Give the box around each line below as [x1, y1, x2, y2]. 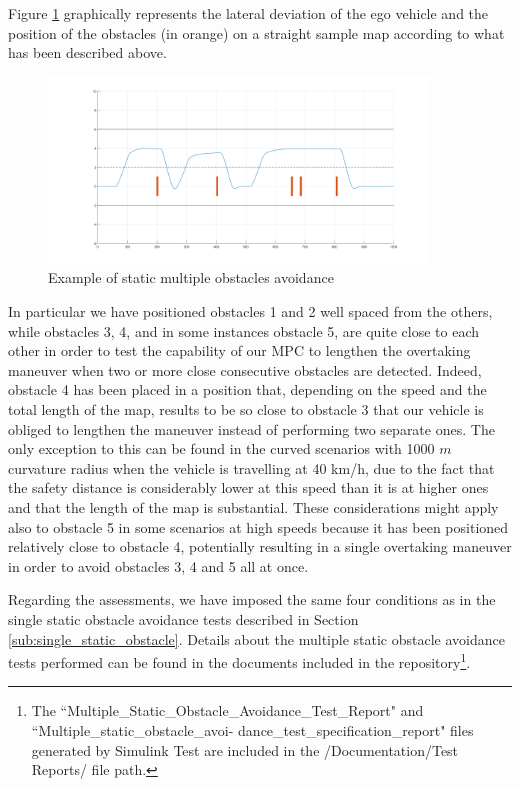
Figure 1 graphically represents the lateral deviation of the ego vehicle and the [8, 3, 489, 23]
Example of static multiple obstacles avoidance [48, 267, 334, 288]
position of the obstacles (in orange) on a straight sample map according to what [8, 22, 505, 43]
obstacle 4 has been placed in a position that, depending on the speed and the [8, 379, 487, 400]
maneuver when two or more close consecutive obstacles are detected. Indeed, [8, 359, 482, 380]
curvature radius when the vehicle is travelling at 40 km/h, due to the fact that [8, 457, 495, 478]
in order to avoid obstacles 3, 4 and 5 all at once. [8, 555, 309, 576]
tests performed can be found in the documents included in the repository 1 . [8, 649, 471, 672]
